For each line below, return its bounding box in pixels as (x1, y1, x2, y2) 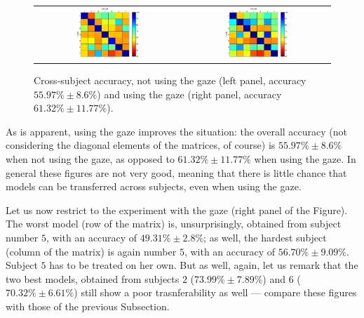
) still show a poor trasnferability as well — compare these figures (74, 285, 357, 300)
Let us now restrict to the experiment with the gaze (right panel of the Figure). (6, 202, 348, 217)
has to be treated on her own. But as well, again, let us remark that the (49, 258, 358, 272)
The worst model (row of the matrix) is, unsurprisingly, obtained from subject (6, 216, 342, 231)
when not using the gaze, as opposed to (6, 151, 175, 166)
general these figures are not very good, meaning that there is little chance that (6, 165, 347, 180)
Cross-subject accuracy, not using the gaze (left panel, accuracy (34, 72, 306, 87)
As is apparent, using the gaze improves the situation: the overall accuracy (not (6, 124, 348, 138)
